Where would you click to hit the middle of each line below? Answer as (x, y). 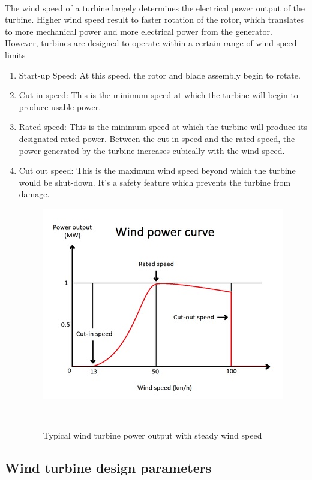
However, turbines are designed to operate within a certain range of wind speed (151, 43)
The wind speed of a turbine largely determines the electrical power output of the (155, 7)
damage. (34, 194)
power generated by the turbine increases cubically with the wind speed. (152, 150)
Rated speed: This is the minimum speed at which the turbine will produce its (163, 127)
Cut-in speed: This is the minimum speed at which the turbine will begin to (158, 95)
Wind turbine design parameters (108, 468)
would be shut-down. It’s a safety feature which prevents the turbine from (155, 182)
